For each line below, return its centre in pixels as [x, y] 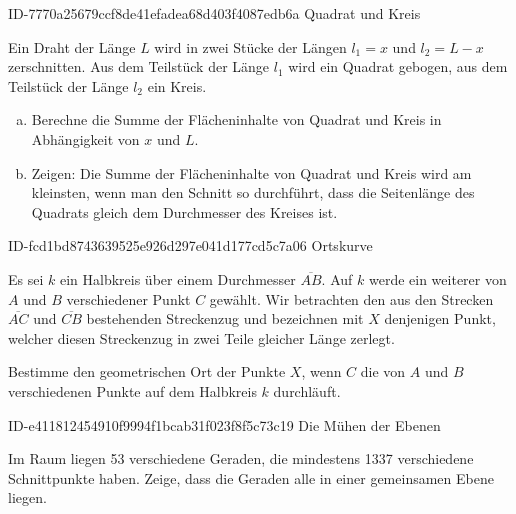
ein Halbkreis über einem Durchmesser [177, 278]
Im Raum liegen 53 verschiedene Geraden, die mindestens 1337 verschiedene [241, 458]
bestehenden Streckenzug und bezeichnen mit [225, 318]
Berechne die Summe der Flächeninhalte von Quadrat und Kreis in [236, 119]
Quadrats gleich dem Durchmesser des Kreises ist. [184, 211]
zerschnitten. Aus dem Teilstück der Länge [139, 66]
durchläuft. [307, 390]
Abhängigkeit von [85, 138]
